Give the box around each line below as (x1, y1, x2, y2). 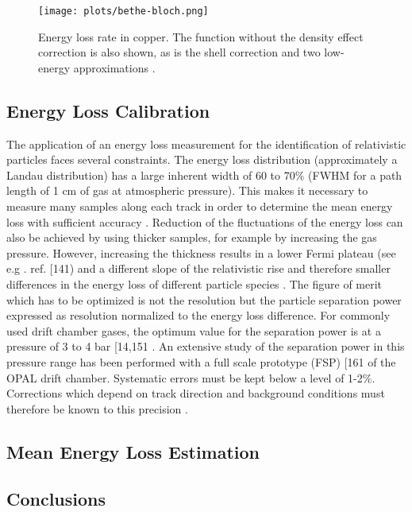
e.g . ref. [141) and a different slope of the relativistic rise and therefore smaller (6, 260, 391, 277)
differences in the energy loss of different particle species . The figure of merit (6, 275, 383, 292)
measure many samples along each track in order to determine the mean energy (6, 198, 393, 215)
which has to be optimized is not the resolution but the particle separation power (6, 291, 402, 308)
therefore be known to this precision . (6, 400, 188, 417)
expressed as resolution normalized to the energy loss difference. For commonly (6, 307, 391, 324)
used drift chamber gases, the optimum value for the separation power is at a (6, 322, 381, 339)
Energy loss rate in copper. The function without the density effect (38, 28, 364, 45)
